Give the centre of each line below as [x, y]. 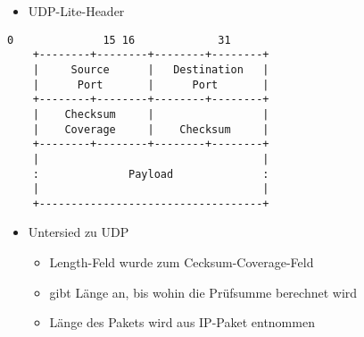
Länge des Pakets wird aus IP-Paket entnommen [182, 322]
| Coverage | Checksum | [151, 129]
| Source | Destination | [151, 69]
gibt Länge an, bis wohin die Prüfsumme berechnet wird [203, 292]
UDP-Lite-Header [76, 11]
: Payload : [151, 174]
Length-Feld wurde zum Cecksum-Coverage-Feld [182, 262]
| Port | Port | [151, 84]
